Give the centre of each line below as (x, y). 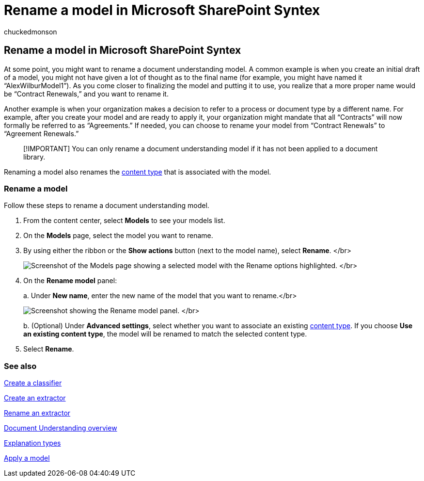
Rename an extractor (37, 413)
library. (34, 157)
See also (20, 366)
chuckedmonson (31, 32)
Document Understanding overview (61, 428)
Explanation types (32, 443)
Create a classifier (33, 383)
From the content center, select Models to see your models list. (124, 221)
